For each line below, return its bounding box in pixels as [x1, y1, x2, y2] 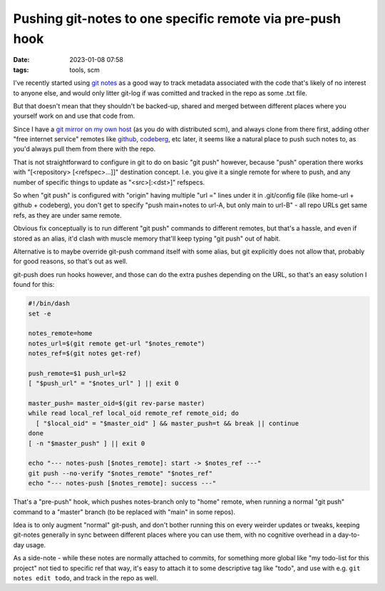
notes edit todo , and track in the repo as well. [13, 573, 158, 582]
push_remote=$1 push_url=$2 [28, 369, 126, 378]
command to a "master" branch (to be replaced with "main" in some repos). [13, 507, 235, 516]
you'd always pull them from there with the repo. [13, 145, 156, 153]
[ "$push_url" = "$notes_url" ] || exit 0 [28, 379, 179, 388]
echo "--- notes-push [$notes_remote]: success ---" [28, 479, 217, 488]
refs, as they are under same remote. [13, 211, 122, 219]
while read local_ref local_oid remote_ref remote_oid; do [28, 409, 239, 418]
